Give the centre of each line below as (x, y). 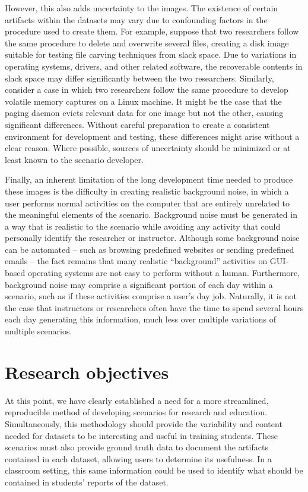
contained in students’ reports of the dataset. (87, 482)
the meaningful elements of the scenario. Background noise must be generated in (151, 214)
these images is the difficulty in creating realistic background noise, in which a (147, 191)
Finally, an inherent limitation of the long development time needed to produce (149, 179)
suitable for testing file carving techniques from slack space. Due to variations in (151, 54)
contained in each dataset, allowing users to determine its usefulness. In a (138, 458)
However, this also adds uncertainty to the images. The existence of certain (142, 8)
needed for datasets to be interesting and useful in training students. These (141, 435)
